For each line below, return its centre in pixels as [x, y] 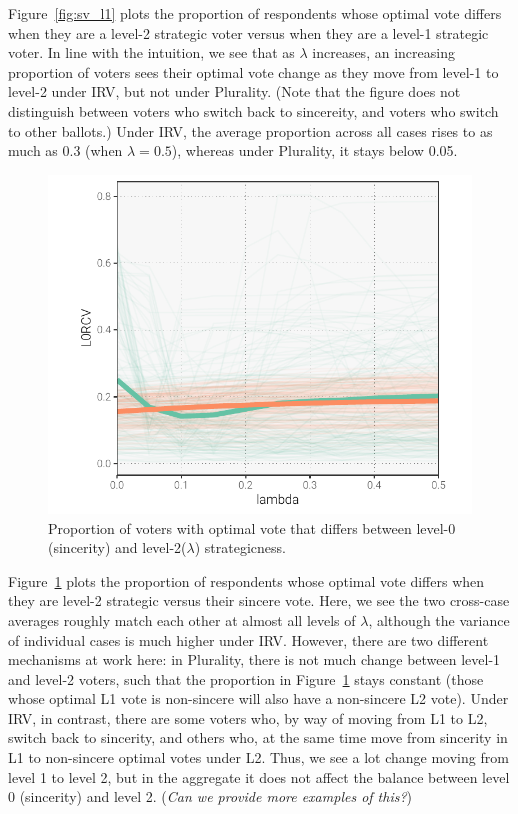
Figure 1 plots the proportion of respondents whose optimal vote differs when [246, 580]
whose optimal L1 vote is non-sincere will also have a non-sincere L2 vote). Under [258, 698]
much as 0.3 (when [65, 150]
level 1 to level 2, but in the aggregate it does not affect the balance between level [259, 776]
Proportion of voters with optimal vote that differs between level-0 [252, 527]
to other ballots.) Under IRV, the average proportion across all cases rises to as [250, 130]
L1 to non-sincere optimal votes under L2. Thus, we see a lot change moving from [258, 757]
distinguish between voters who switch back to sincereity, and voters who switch [253, 110]
